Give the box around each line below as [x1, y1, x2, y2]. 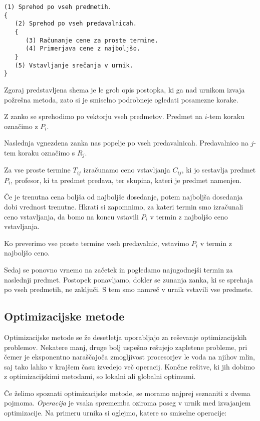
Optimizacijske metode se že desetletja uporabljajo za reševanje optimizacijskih [4, 331, 247, 342]
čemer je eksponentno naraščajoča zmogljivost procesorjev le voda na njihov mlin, [4, 351, 255, 362]
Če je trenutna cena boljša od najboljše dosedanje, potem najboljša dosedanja [4, 191, 243, 202]
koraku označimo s [18, 147, 75, 157]
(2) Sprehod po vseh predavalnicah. [15, 20, 137, 27]
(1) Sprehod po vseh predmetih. [4, 3, 112, 10]
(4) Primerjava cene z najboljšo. [25, 45, 141, 52]
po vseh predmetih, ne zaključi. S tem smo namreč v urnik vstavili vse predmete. [4, 284, 253, 294]
